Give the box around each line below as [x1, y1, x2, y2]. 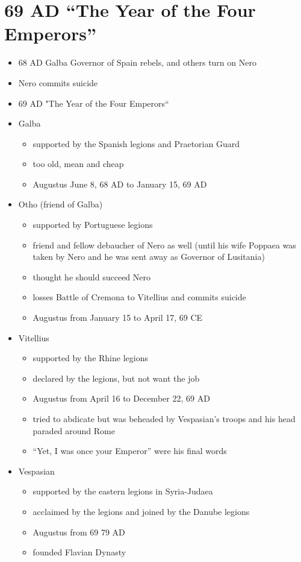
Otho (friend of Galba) [18, 198, 103, 210]
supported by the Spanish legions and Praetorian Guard [33, 137, 240, 150]
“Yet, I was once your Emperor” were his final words [33, 444, 227, 457]
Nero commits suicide [18, 76, 98, 89]
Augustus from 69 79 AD [33, 525, 125, 538]
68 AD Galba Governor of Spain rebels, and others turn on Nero [18, 56, 256, 69]
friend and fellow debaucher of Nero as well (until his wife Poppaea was [33, 238, 296, 251]
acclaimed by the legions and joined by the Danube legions [33, 505, 250, 517]
